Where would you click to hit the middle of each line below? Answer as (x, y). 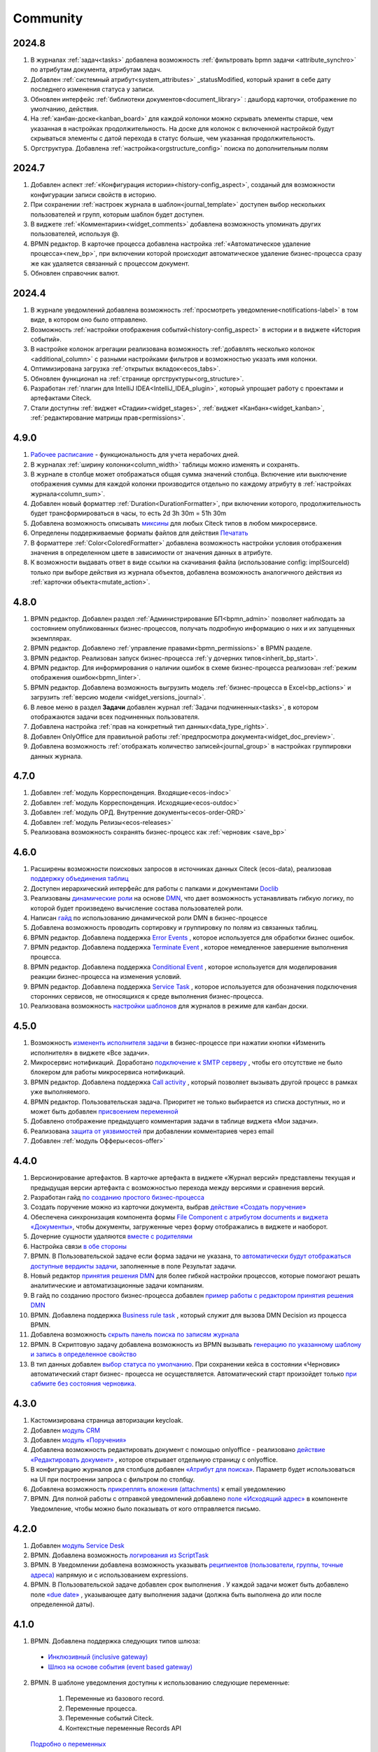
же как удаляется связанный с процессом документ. (110, 264)
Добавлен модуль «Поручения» (78, 1440)
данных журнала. (57, 756)
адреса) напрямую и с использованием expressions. (109, 1575)
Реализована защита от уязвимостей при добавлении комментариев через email (152, 1131)
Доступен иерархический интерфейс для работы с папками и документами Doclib (155, 888)
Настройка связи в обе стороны (79, 1246)
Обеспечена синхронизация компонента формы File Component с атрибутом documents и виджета (179, 1217)
